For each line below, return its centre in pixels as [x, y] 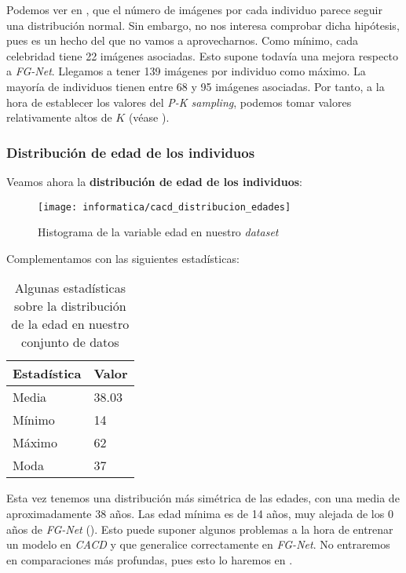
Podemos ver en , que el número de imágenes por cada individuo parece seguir [194, 9]
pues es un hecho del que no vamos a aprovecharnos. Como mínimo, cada [182, 40]
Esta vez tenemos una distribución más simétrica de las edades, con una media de [203, 498]
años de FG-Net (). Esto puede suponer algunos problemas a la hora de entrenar [200, 529]
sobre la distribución [70, 306]
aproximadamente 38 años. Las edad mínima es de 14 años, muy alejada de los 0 [200, 513]
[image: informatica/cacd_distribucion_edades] [165, 207]
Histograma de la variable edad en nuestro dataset [158, 232]
